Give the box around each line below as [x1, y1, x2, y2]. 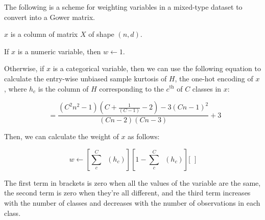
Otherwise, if [4, 63, 44, 74]
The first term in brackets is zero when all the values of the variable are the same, [4, 177, 261, 188]
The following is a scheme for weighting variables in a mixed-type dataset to [4, 2, 243, 12]
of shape [88, 29, 114, 39]
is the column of [38, 83, 89, 94]
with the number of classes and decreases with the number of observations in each [4, 197, 260, 208]
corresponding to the [99, 83, 164, 94]
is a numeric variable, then [17, 46, 101, 56]
